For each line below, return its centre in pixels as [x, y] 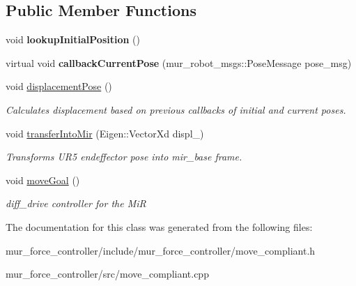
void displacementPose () [59, 86]
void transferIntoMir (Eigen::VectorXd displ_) [105, 133]
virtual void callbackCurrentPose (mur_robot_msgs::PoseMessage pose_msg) [179, 62]
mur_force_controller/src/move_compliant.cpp [107, 274]
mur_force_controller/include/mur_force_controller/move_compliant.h [161, 250]
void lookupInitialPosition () [73, 39]
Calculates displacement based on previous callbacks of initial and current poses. [176, 109]
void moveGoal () [43, 180]
